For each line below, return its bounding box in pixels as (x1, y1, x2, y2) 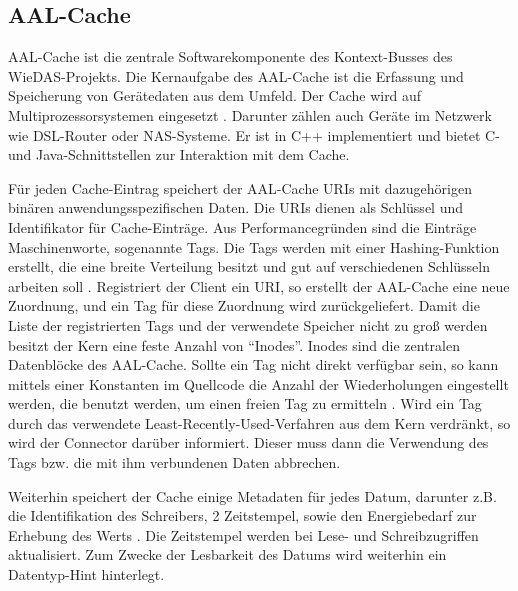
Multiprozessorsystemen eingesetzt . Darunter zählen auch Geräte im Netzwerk (8, 104, 492, 125)
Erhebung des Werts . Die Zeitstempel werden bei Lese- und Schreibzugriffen (8, 524, 479, 545)
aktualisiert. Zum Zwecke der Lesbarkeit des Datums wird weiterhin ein (8, 544, 447, 565)
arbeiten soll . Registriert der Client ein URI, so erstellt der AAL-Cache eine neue (8, 275, 510, 296)
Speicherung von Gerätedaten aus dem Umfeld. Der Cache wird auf (8, 85, 422, 106)
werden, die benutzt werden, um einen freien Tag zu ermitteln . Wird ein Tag (8, 393, 482, 414)
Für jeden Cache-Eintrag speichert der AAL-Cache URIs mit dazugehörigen (8, 177, 472, 198)
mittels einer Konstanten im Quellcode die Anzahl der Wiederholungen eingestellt (8, 373, 509, 394)
